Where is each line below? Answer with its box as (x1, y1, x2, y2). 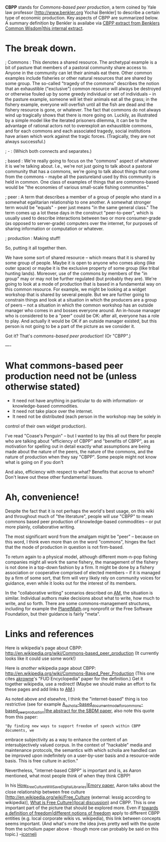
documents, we (5, 728, 35, 733)
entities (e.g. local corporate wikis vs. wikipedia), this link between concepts (5, 816, 161, 822)
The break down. (5, 43, 76, 54)
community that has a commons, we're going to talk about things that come (5, 168, 160, 174)
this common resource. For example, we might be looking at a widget (5, 286, 146, 292)
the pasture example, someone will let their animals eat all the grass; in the (5, 96, 158, 102)
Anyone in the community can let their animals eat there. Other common (5, 70, 152, 76)
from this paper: (5, 714, 38, 720)
